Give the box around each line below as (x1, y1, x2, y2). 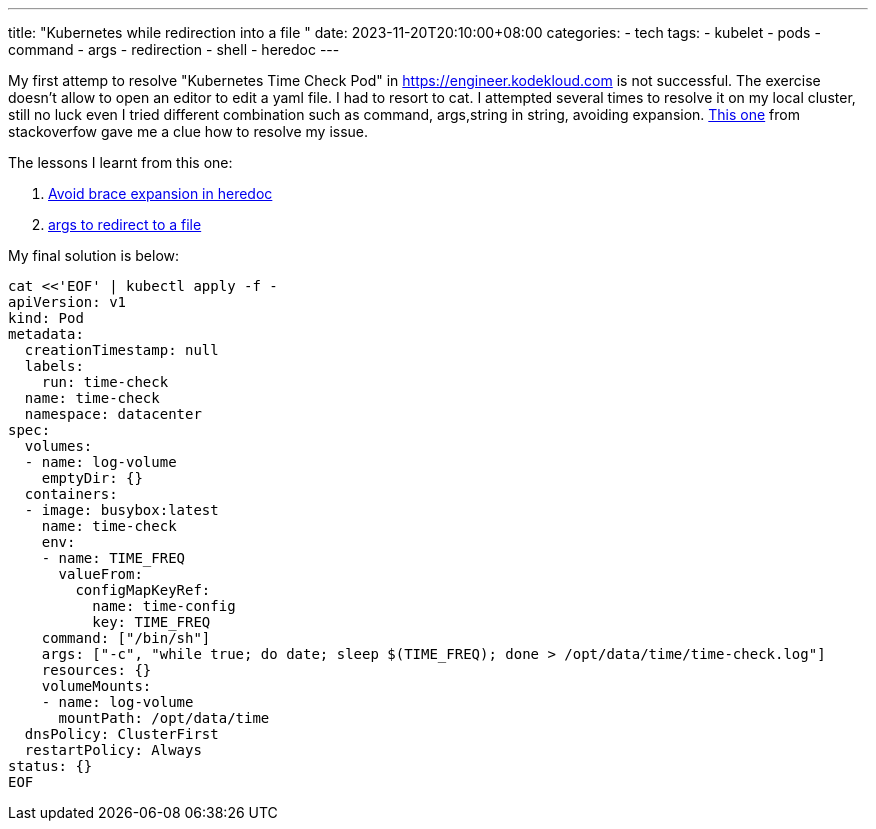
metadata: (8, 326, 84, 342)
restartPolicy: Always (24, 742, 202, 758)
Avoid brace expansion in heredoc (48, 185, 273, 202)
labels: (24, 358, 84, 374)
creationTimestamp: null (24, 342, 219, 358)
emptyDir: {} (41, 470, 143, 486)
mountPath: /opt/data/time (58, 710, 270, 726)
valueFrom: (58, 566, 143, 582)
